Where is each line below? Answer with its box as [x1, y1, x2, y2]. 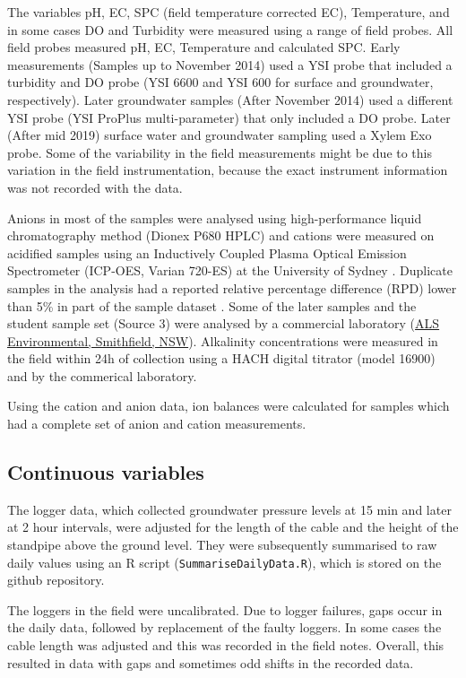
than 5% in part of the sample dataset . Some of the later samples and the [7, 296, 417, 315]
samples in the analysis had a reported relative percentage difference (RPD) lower [7, 278, 457, 297]
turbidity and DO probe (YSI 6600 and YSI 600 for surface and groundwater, [7, 73, 434, 91]
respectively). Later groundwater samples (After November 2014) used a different [7, 90, 453, 109]
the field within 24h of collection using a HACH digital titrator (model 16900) [7, 349, 436, 368]
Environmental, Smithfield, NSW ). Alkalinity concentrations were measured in [7, 331, 438, 350]
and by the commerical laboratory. [7, 366, 197, 385]
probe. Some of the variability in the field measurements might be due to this [7, 143, 433, 161]
